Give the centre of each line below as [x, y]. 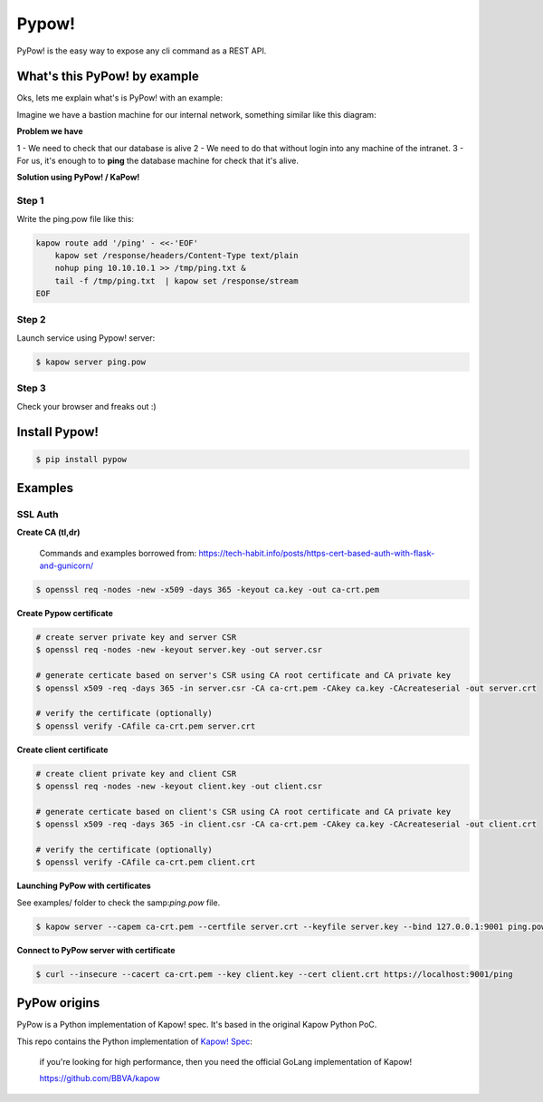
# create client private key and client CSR [136, 773]
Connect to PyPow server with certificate [96, 950]
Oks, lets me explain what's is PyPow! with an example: [120, 98]
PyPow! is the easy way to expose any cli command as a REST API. [142, 51]
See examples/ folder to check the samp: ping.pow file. [119, 903]
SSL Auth [38, 514]
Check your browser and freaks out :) [87, 406]
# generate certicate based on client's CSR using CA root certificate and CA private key [243, 812]
